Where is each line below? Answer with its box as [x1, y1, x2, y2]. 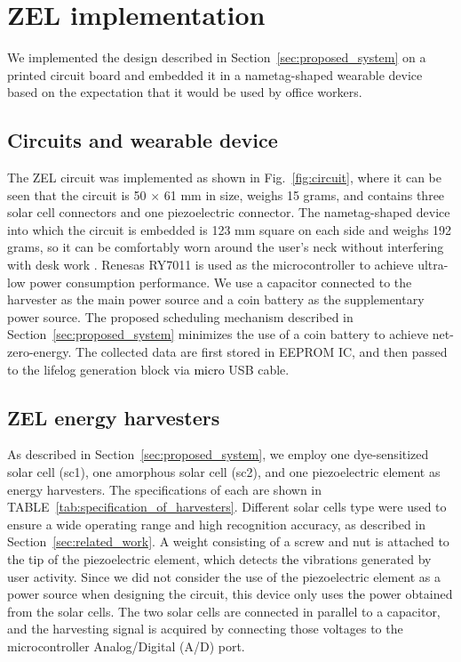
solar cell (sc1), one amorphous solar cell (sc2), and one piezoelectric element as [7, 463, 441, 481]
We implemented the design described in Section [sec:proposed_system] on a [7, 48, 426, 67]
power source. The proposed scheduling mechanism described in [7, 307, 354, 326]
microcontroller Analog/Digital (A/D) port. [7, 636, 245, 655]
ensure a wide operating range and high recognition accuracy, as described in [7, 514, 426, 533]
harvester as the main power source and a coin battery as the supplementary [7, 290, 425, 309]
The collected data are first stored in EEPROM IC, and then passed [76, 343, 448, 361]
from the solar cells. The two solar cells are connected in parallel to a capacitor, [7, 601, 441, 620]
